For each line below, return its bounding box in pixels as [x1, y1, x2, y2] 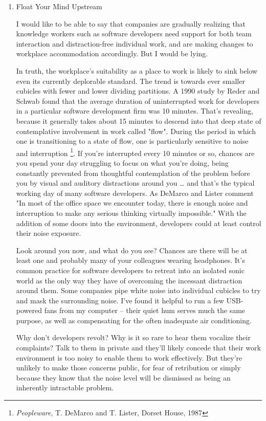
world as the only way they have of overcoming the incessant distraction [16, 275, 242, 285]
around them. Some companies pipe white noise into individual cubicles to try [16, 285, 261, 296]
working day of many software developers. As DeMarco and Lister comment [16, 187, 254, 198]
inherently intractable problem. [16, 382, 114, 393]
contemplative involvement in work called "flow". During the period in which [16, 125, 256, 136]
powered [16, 305, 42, 316]
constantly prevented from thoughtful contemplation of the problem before [16, 167, 250, 178]
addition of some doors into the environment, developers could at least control [16, 217, 261, 228]
